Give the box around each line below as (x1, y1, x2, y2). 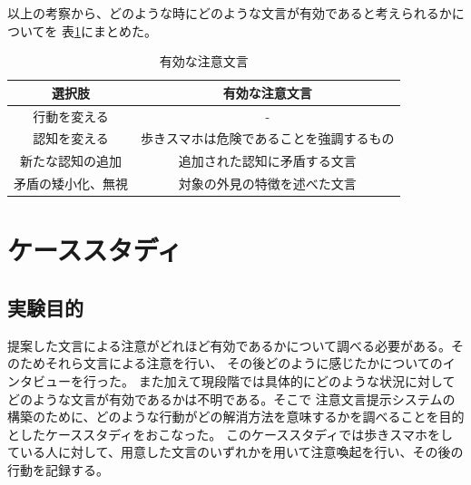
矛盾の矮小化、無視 (14, 174, 128, 193)
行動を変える (33, 106, 109, 125)
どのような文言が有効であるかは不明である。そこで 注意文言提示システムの (7, 389, 456, 408)
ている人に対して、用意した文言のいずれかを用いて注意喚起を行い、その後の (7, 442, 464, 461)
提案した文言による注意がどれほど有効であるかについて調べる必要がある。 (7, 335, 452, 354)
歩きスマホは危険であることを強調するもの (141, 129, 395, 148)
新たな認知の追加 (20, 151, 122, 170)
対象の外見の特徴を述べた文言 (178, 174, 357, 193)
